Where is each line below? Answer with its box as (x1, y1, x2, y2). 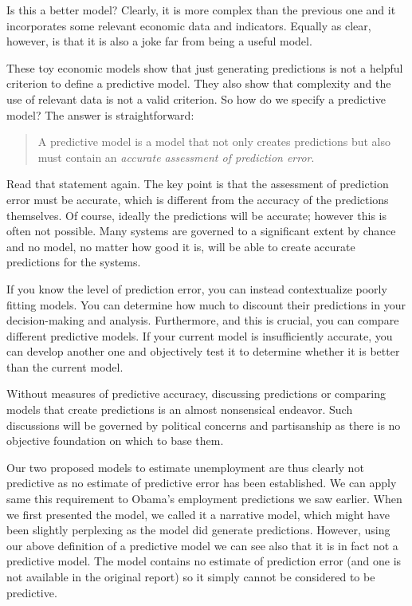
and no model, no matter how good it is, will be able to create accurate (6, 238, 355, 254)
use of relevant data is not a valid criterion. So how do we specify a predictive (6, 90, 386, 107)
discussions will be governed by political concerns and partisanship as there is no (6, 416, 401, 433)
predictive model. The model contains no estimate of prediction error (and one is (6, 553, 402, 569)
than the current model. (6, 358, 124, 375)
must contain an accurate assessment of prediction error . (37, 148, 315, 165)
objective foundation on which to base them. (6, 432, 224, 449)
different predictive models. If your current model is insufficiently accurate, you (6, 327, 393, 344)
